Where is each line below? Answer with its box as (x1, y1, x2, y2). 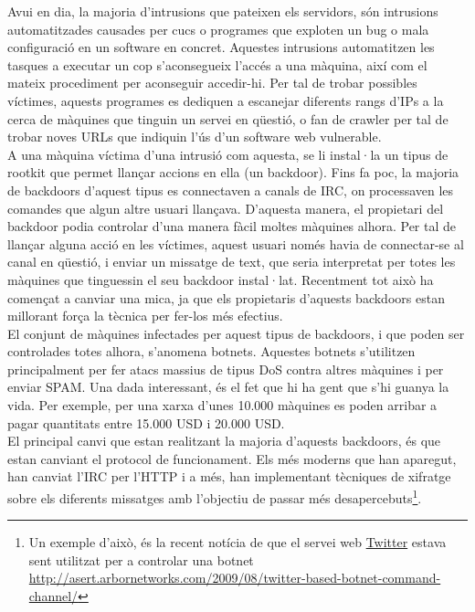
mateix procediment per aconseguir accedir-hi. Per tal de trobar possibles (7, 73, 417, 92)
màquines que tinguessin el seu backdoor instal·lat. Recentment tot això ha (7, 269, 434, 289)
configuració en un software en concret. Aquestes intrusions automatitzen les (7, 37, 435, 57)
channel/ (28, 586, 79, 606)
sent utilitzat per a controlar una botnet (28, 550, 254, 569)
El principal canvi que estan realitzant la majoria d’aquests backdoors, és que (7, 431, 441, 450)
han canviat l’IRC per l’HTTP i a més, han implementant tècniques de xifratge (7, 467, 451, 486)
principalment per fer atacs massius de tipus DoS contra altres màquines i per (7, 359, 444, 378)
